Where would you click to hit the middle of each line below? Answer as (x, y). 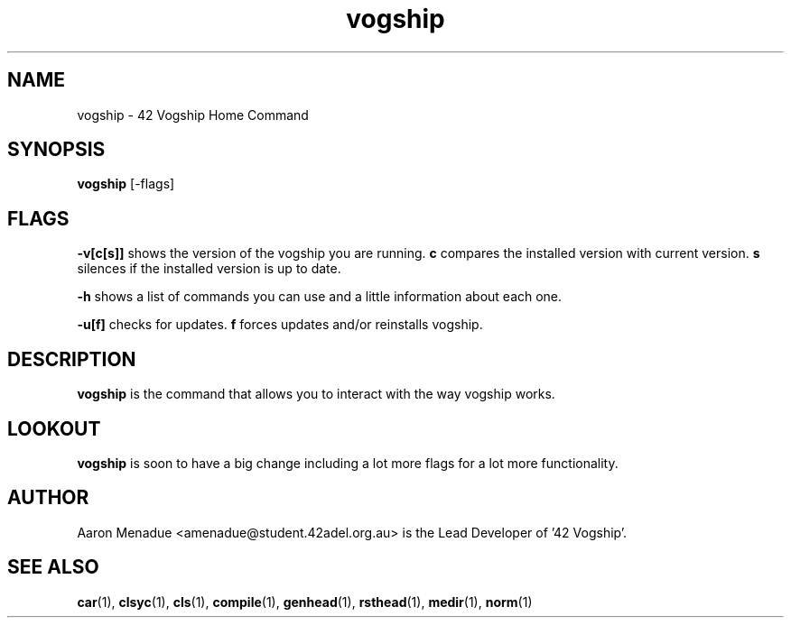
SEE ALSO (53, 567)
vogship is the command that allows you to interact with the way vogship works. (316, 394)
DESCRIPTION (72, 359)
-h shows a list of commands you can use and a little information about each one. (320, 297)
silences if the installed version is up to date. (209, 269)
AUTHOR (48, 498)
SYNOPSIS (56, 150)
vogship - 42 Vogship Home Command (193, 115)
